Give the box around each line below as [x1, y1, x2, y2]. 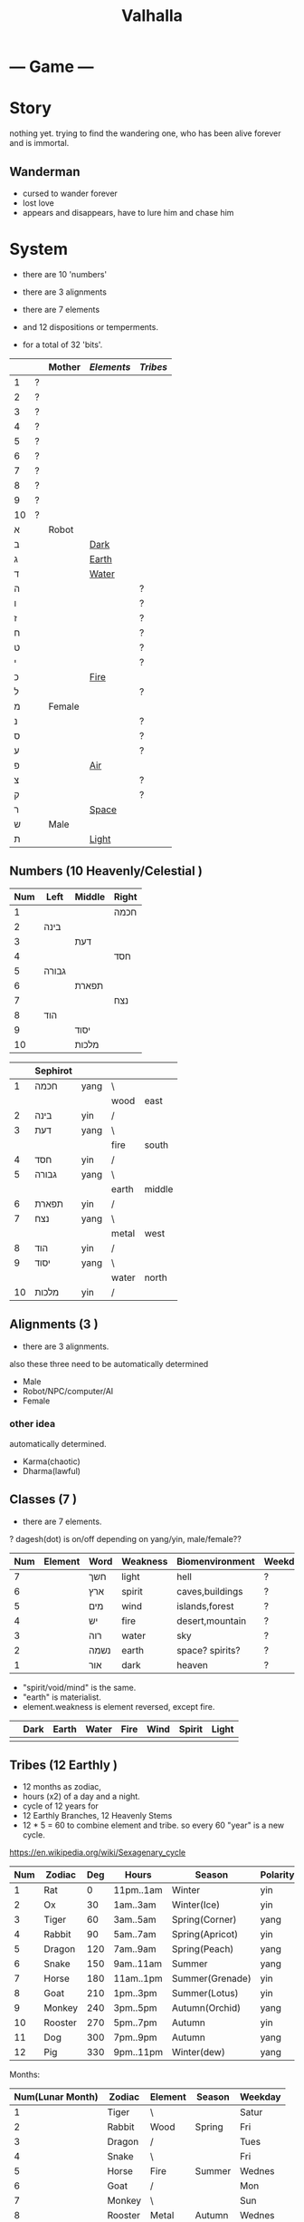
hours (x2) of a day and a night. [22, 1791, 140, 1802]
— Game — [9, 56, 94, 77]
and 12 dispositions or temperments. [22, 321, 158, 332]
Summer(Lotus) [171, 1987, 239, 2000]
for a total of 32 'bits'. [22, 339, 103, 350]
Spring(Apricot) [171, 1928, 238, 1941]
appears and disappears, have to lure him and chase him [22, 207, 234, 218]
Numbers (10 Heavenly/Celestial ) [9, 863, 204, 879]
